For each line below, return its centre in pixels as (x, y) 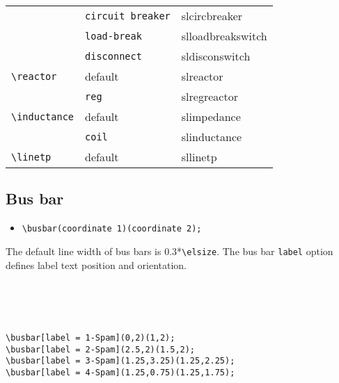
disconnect (113, 56)
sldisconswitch (216, 56)
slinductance (212, 137)
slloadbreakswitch (224, 36)
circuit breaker (128, 16)
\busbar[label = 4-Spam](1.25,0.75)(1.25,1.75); (120, 372)
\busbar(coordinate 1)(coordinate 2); (112, 229)
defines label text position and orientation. (96, 264)
